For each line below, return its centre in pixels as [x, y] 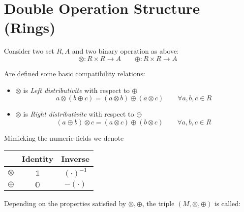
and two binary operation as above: [125, 51]
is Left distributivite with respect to [76, 90]
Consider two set [29, 51]
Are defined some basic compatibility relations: [75, 73]
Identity [38, 159]
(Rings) [30, 27]
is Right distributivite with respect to [79, 114]
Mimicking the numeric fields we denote [64, 137]
